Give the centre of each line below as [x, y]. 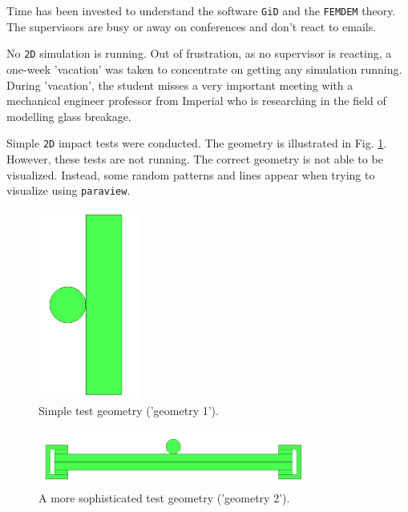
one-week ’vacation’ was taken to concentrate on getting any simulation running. [204, 69]
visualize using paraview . [69, 190]
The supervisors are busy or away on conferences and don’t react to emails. [192, 26]
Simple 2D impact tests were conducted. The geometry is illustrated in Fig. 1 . [197, 143]
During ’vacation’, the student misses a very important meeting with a [180, 85]
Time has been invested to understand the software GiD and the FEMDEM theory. [201, 10]
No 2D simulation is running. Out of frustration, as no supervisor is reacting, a [199, 53]
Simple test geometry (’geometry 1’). [129, 410]
